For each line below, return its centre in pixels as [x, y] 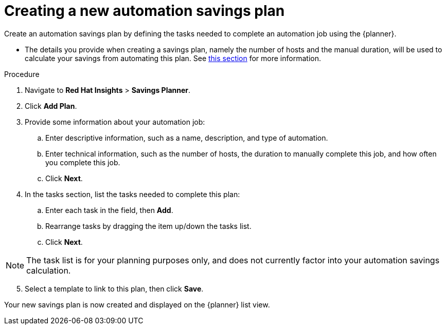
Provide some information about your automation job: [115, 122]
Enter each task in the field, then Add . [109, 210]
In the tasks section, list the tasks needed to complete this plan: [132, 194]
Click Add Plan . [51, 106]
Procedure [22, 74]
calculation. [49, 270]
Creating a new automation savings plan [145, 11]
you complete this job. [83, 162]
